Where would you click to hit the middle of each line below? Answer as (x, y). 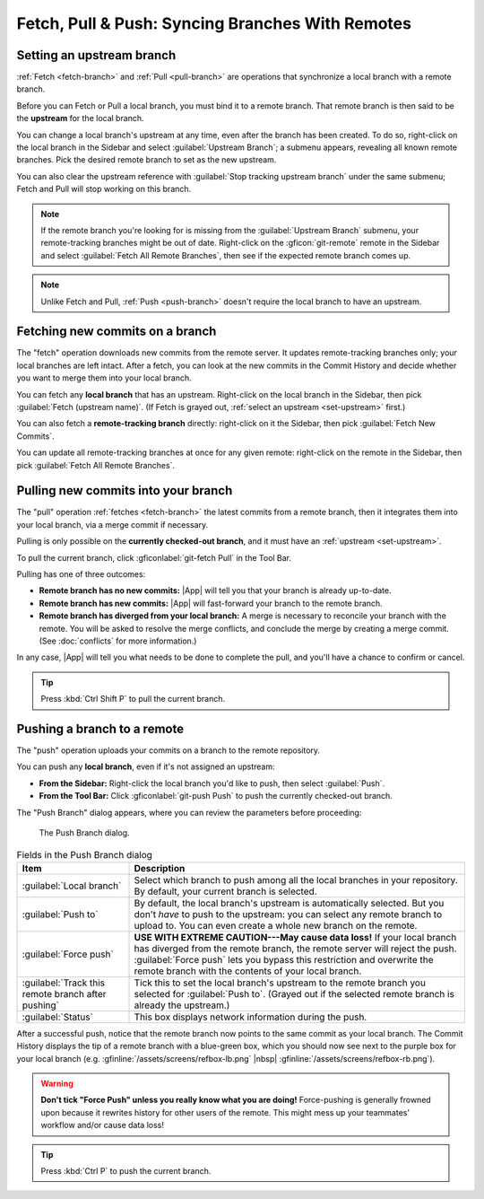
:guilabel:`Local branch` (72, 886)
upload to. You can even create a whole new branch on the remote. (276, 925)
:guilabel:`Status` (57, 1017)
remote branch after (64, 993)
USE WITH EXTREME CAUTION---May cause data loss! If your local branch (295, 937)
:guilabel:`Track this (63, 983)
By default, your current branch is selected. (225, 891)
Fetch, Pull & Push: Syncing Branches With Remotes (214, 23)
